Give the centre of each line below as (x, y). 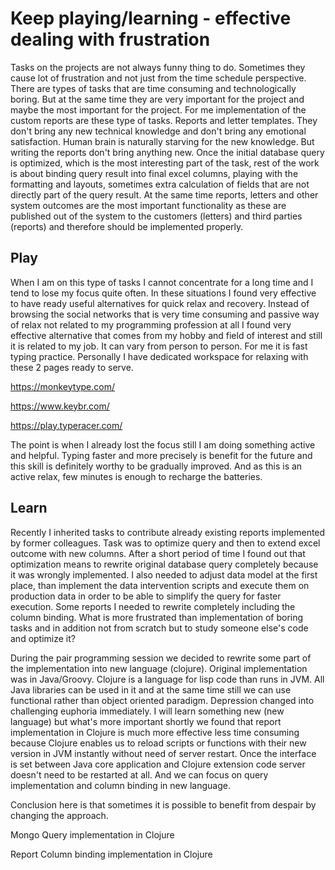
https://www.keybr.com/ (60, 406)
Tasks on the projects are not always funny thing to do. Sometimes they (158, 67)
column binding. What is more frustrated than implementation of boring (157, 617)
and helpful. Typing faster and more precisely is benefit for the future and (161, 455)
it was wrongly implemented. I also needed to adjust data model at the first (164, 574)
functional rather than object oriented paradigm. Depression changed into (162, 700)
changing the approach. (59, 815)
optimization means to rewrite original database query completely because (164, 564)
